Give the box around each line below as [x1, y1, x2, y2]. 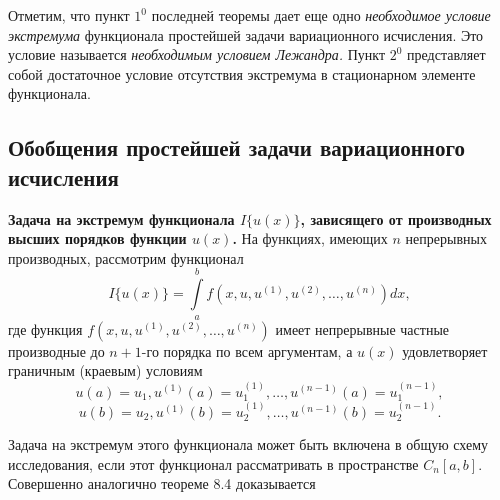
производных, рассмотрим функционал [8, 247, 244, 268]
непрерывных [405, 228, 487, 249]
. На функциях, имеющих [232, 228, 388, 249]
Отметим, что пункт [8, 5, 130, 25]
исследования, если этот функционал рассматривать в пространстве [8, 453, 419, 474]
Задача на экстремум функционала [8, 208, 235, 229]
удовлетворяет [402, 340, 488, 361]
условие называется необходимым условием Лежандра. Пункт [8, 44, 386, 65]
